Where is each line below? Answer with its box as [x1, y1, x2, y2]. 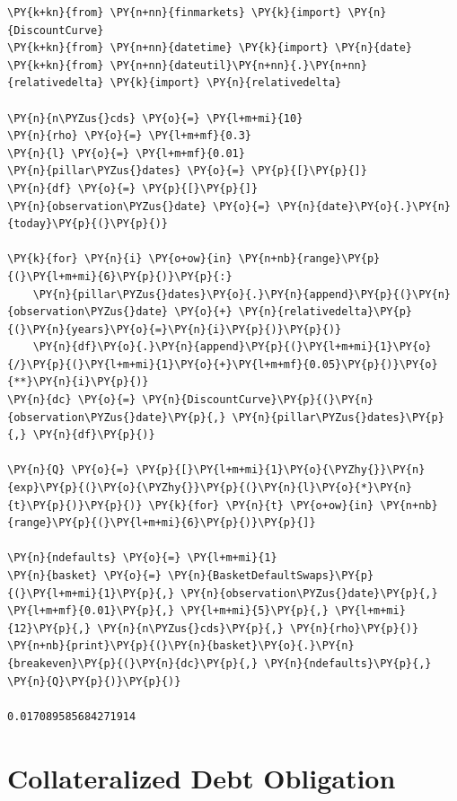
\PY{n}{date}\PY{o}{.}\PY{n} [277, 199, 451, 213]
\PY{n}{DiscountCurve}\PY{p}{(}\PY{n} [142, 393, 374, 407]
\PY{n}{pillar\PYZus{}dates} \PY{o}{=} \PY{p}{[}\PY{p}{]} [7, 164, 367, 178]
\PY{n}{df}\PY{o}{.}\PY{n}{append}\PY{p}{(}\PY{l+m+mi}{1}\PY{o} [32, 340, 432, 354]
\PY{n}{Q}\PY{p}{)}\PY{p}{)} [7, 674, 181, 688]
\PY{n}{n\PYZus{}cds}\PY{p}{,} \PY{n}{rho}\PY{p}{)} [97, 621, 419, 635]
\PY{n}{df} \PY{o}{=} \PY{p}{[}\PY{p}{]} [7, 181, 259, 195]
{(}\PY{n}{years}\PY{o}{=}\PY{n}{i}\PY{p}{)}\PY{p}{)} [7, 322, 342, 336]
